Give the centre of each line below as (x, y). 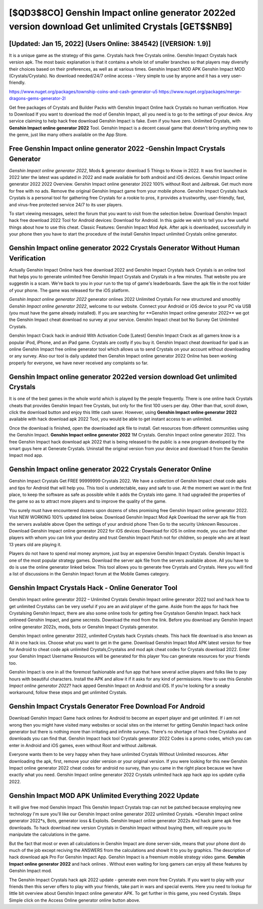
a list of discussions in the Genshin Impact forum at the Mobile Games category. (89, 574)
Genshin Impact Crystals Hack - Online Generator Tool (93, 588)
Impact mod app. (26, 455)
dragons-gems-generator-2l (37, 99)
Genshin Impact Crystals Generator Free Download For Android (107, 706)
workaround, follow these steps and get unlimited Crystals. (68, 692)
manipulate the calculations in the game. (49, 834)
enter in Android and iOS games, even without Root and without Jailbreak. (83, 745)
